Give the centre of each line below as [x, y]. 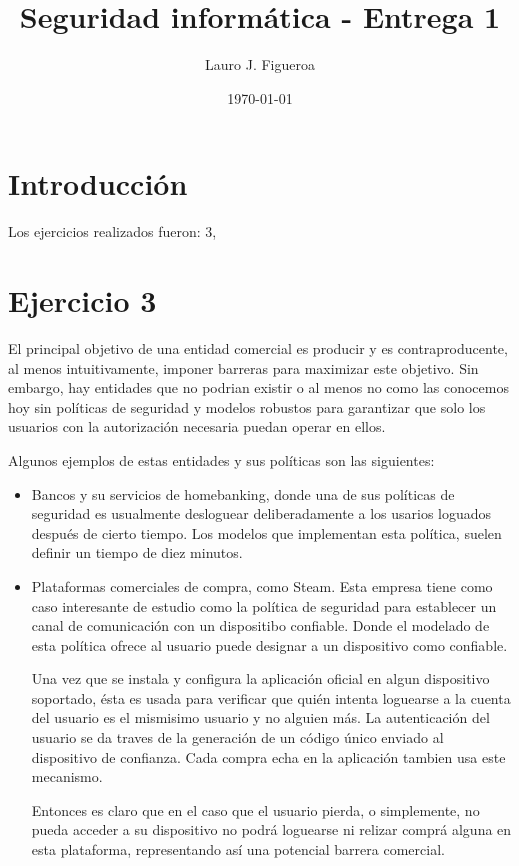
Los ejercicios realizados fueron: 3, [112, 231]
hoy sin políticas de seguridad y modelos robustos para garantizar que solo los [247, 406]
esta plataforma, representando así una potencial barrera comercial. [238, 849]
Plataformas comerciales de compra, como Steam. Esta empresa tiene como [262, 585]
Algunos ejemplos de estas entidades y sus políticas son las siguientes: [221, 459]
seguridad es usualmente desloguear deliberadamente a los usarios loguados [261, 513]
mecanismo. [67, 776]
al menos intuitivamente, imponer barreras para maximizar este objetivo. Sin [243, 367]
